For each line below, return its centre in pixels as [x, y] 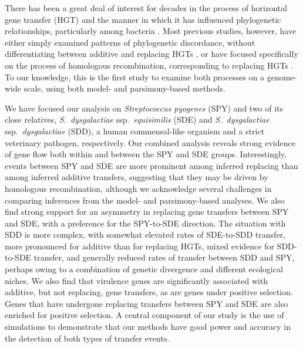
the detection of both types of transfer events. [87, 338]
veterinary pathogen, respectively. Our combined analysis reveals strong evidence [150, 142]
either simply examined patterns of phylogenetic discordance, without [130, 42]
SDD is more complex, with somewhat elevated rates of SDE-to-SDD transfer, [145, 234]
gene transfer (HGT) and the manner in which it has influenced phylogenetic [143, 19]
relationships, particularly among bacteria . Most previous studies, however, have [151, 31]
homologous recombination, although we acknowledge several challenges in [138, 188]
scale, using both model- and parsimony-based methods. [124, 88]
